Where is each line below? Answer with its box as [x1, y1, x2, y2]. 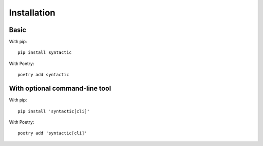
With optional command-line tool [9, 84, 112, 93]
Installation [9, 7, 56, 18]
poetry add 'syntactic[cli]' [18, 130, 87, 136]
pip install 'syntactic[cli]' [18, 108, 90, 114]
